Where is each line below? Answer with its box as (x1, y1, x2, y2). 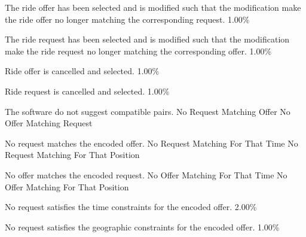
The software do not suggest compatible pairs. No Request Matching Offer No (5, 105, 290, 117)
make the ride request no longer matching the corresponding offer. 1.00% (5, 44, 272, 57)
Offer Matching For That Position (5, 180, 129, 193)
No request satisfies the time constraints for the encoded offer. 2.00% (5, 200, 257, 213)
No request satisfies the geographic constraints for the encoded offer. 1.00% (5, 220, 280, 233)
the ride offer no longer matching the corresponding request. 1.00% (5, 13, 250, 25)
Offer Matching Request (5, 117, 93, 129)
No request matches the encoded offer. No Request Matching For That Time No (5, 136, 298, 149)
